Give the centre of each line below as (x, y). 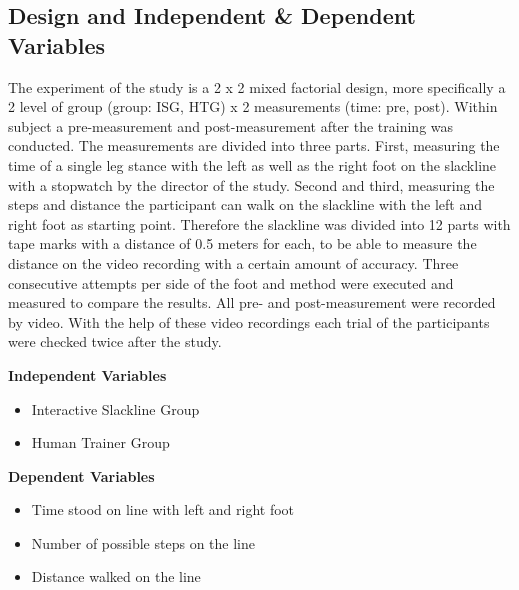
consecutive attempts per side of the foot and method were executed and (231, 282)
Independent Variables (87, 374)
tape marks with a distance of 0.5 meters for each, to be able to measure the (242, 243)
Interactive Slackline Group (115, 408)
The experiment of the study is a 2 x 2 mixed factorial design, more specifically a (257, 86)
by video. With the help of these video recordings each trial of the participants (249, 321)
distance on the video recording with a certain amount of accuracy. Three (233, 262)
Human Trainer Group (100, 442)
